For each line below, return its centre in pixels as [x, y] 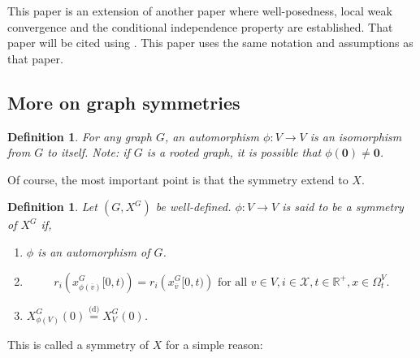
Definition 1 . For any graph [80, 136]
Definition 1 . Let [52, 207]
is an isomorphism [356, 136]
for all [232, 282]
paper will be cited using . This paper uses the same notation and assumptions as [210, 43]
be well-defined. [193, 207]
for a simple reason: [214, 344]
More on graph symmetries [124, 102]
